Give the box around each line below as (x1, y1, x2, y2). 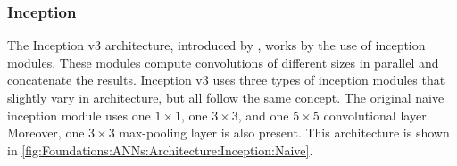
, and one (237, 105, 289, 124)
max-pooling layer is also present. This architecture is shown (119, 123, 450, 142)
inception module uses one (7, 105, 151, 124)
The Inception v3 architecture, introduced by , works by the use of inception (7, 36, 426, 54)
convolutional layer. (323, 105, 430, 124)
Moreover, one (7, 123, 85, 142)
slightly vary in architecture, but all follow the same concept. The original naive (7, 88, 445, 106)
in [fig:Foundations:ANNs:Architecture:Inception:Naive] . (7, 140, 313, 159)
